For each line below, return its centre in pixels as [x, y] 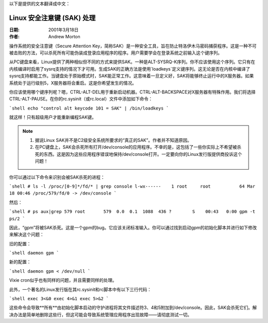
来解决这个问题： [27, 234]
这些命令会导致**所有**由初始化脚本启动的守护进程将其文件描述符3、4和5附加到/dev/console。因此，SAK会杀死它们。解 [133, 308]
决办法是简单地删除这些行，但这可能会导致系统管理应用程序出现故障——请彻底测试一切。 [100, 315]
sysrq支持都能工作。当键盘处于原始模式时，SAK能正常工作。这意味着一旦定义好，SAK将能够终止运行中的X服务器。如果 [132, 76]
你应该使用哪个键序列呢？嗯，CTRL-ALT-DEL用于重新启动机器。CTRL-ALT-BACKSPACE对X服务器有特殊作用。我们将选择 [132, 92]
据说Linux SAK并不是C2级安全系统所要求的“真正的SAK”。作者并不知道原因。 [113, 140]
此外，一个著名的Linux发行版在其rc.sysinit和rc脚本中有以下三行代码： [80, 289]
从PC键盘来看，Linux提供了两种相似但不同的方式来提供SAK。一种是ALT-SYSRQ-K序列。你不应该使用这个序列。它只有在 [132, 62]
